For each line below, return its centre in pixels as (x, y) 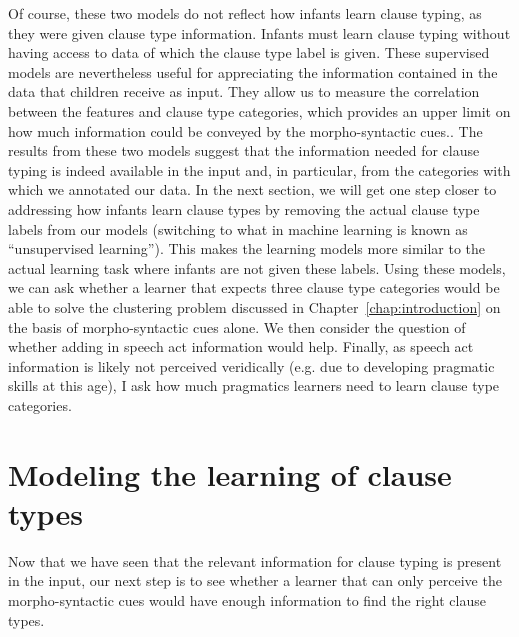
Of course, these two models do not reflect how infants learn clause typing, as (245, 13)
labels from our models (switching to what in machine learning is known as (238, 228)
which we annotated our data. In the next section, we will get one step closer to (252, 189)
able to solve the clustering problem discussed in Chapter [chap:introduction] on (254, 306)
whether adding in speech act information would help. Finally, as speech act (241, 346)
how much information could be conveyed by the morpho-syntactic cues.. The (245, 130)
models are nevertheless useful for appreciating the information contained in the (253, 71)
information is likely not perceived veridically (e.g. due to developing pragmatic (251, 365)
